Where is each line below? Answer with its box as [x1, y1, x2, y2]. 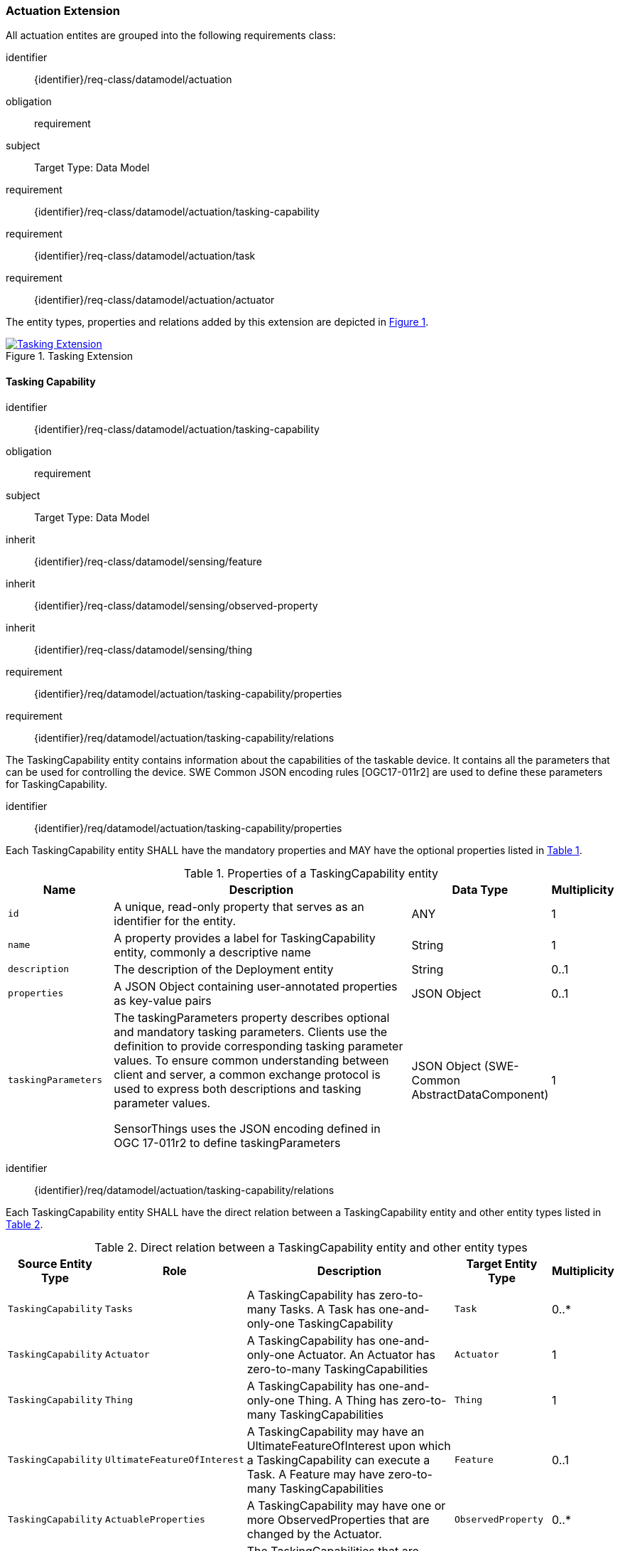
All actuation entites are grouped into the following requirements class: [6, 29, 336, 42]
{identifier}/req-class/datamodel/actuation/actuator [34, 294, 275, 307]
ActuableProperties [105, 1514, 205, 1525]
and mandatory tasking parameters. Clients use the [114, 1024, 388, 1039]
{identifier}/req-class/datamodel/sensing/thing [34, 643, 253, 656]
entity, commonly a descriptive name [114, 944, 311, 959]
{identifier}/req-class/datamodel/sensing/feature [34, 555, 262, 567]
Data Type [452, 882, 508, 897]
